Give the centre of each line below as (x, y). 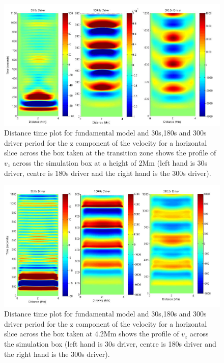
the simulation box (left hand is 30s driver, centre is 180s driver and (110, 344)
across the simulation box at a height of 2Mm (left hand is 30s (110, 162)
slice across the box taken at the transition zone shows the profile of (110, 153)
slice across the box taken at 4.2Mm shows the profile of (92, 334)
